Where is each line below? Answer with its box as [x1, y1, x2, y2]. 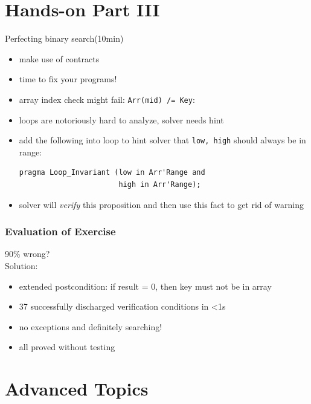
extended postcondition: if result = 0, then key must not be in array [19, 279, 272, 292]
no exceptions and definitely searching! [19, 320, 162, 333]
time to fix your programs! [19, 73, 117, 85]
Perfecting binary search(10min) [5, 32, 124, 45]
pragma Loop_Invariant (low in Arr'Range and [19, 168, 205, 177]
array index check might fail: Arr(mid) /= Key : [19, 93, 195, 105]
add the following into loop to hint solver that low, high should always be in [19, 134, 306, 146]
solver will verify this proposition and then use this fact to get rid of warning [19, 198, 304, 210]
